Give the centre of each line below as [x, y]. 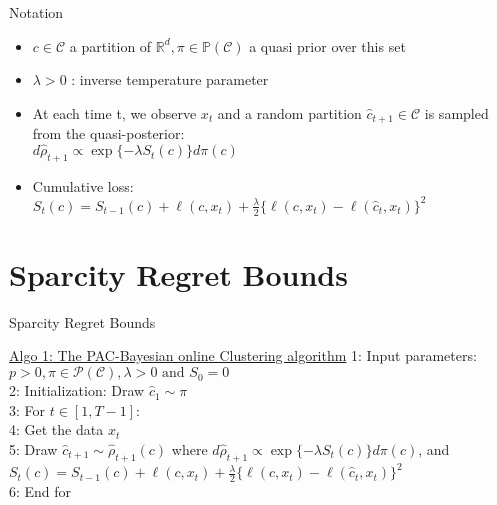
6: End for [40, 490]
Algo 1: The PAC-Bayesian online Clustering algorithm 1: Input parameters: [243, 355]
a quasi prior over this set [327, 45]
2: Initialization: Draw [77, 390]
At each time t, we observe [114, 112]
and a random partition [289, 112]
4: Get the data [56, 429]
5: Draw [33, 448]
